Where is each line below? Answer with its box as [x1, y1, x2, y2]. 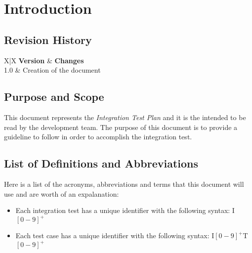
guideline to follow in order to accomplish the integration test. [4, 131, 192, 142]
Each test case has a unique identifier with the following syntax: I [15, 230, 214, 241]
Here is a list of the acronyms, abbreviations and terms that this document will [4, 178, 244, 189]
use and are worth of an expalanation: [4, 188, 119, 199]
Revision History [4, 32, 92, 47]
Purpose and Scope [4, 89, 104, 104]
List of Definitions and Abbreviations [4, 156, 198, 171]
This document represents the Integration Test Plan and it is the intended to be [4, 112, 246, 122]
